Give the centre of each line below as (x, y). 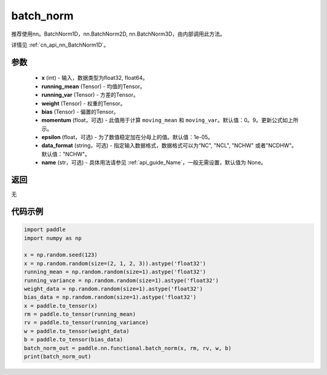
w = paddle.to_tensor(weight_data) (77, 331)
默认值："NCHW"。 (66, 154)
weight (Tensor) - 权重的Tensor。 (84, 103)
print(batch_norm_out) (58, 357)
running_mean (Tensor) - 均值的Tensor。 (93, 86)
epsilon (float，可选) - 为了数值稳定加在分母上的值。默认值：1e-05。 (127, 137)
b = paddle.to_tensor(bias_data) (74, 340)
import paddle (45, 230)
